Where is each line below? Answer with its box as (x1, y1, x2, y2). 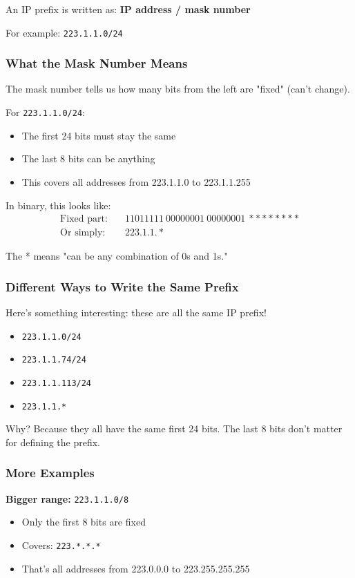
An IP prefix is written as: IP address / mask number (6, 2, 251, 16)
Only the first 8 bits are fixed (21, 514, 146, 529)
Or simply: (60, 228, 106, 238)
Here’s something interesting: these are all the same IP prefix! (6, 305, 267, 319)
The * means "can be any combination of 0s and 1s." (6, 249, 228, 263)
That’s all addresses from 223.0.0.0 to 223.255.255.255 (21, 561, 250, 575)
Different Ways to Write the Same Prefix (6, 278, 239, 295)
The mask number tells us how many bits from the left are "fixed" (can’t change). (6, 81, 350, 96)
